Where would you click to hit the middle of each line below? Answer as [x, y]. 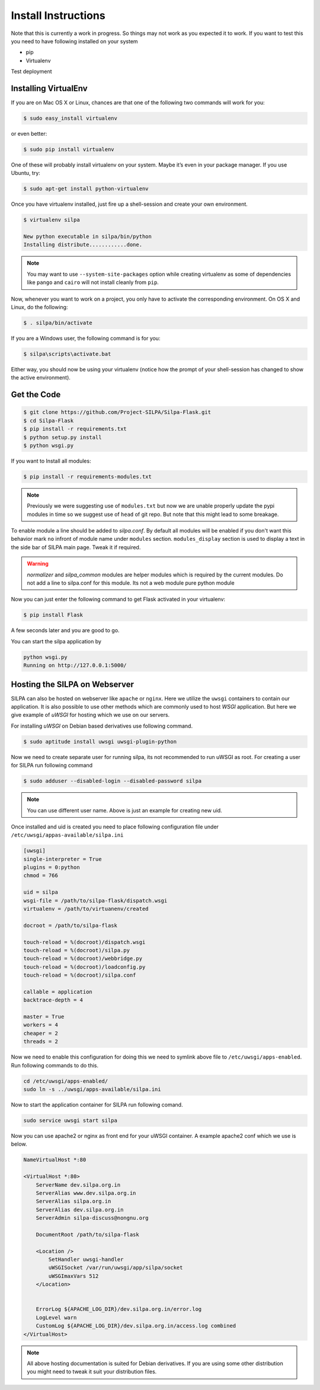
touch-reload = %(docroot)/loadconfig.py [84, 967]
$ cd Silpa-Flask [49, 420]
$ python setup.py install [63, 437]
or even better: [29, 133]
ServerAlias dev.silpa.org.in [80, 1209]
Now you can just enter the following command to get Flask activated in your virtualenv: [118, 600]
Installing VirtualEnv [49, 88]
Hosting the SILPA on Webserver [73, 684]
